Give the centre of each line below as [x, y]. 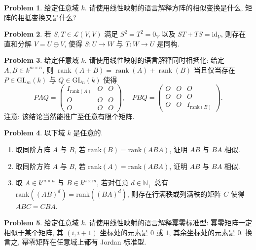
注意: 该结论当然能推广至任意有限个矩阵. [69, 116]
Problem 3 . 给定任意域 [41, 60]
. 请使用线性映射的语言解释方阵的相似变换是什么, [164, 7]
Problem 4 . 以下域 [35, 133]
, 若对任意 [113, 183]
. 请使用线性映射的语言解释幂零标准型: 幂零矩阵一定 [168, 223]
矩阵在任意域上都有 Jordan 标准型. [91, 242]
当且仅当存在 [214, 69]
